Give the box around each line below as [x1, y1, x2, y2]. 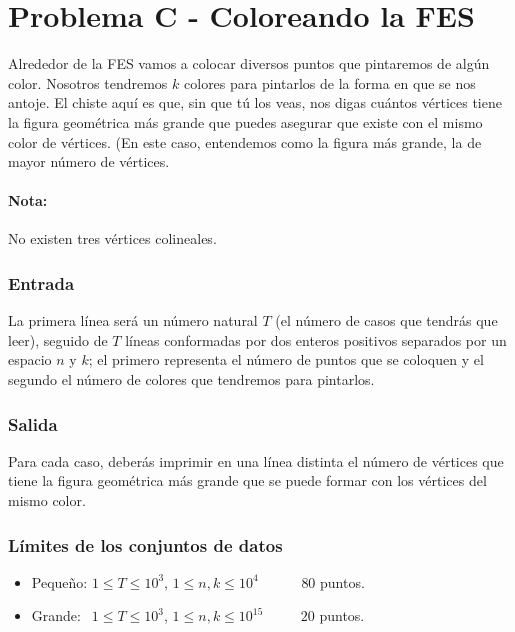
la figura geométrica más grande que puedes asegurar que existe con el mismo [8, 111, 483, 132]
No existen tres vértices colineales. [8, 228, 217, 249]
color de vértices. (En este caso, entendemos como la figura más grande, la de [8, 131, 482, 152]
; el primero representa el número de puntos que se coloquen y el [88, 349, 484, 370]
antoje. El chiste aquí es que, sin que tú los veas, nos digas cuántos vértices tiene [8, 92, 502, 113]
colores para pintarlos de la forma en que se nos [184, 72, 476, 93]
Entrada [8, 271, 75, 295]
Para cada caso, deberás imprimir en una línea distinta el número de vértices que [8, 450, 504, 471]
